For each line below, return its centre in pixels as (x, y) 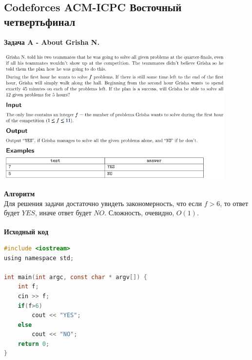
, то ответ (234, 203)
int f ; (28, 287)
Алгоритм (19, 193)
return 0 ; (34, 344)
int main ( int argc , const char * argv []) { (76, 277)
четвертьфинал (40, 21)
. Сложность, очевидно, (139, 213)
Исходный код (26, 232)
